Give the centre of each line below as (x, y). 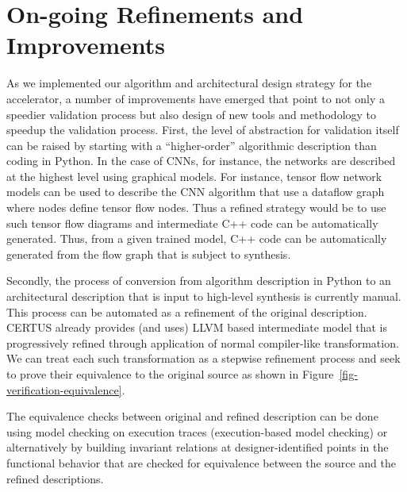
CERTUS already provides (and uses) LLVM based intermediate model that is (197, 327)
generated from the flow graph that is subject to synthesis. (149, 254)
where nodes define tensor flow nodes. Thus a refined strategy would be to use (196, 208)
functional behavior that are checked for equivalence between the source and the (201, 462)
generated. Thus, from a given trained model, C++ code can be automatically (197, 238)
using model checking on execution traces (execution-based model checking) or (197, 431)
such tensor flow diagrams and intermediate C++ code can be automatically (192, 223)
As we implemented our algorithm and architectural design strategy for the (189, 83)
